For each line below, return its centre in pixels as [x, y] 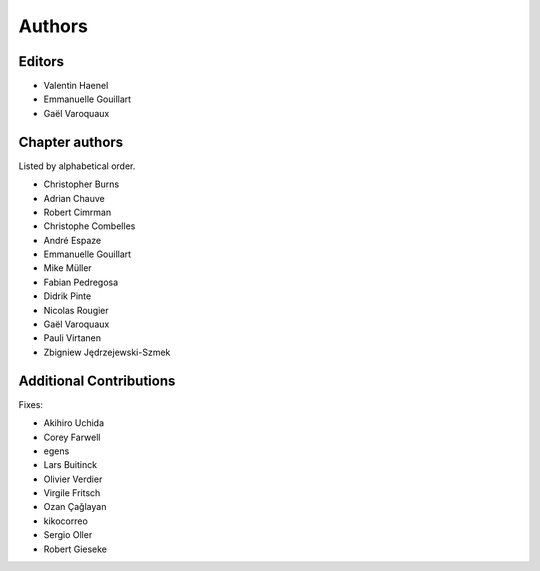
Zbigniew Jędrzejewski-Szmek [107, 352]
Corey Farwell [72, 437]
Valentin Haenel [76, 86]
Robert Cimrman [77, 212]
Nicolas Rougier [76, 310]
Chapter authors [71, 141]
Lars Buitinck [70, 465]
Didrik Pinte [67, 296]
